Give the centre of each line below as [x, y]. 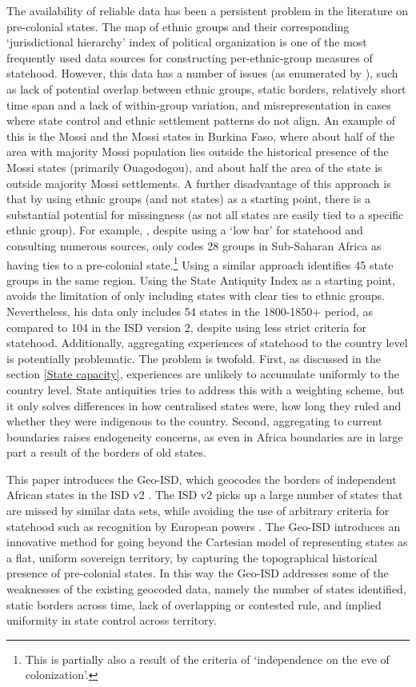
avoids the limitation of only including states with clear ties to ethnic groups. [196, 296]
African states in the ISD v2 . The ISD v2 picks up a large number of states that [205, 495]
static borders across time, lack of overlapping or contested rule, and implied [194, 604]
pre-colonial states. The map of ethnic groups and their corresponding [178, 26]
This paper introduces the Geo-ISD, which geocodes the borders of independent [202, 479]
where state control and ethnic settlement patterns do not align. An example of [201, 120]
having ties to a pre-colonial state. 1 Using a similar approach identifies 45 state [200, 263]
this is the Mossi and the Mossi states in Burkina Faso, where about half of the [201, 136]
